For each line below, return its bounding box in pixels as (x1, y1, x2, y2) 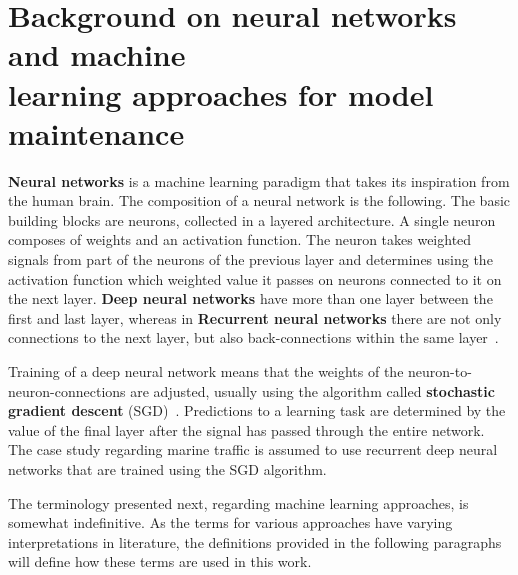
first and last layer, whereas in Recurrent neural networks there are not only (8, 307, 502, 328)
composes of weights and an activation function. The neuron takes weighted (8, 229, 472, 250)
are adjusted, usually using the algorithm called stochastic (130, 380, 495, 401)
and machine (8, 34, 186, 75)
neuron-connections (8, 380, 126, 401)
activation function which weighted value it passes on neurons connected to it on (8, 268, 502, 289)
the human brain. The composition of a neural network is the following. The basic (8, 190, 511, 211)
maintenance (8, 112, 185, 153)
